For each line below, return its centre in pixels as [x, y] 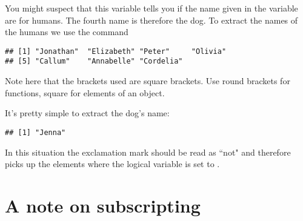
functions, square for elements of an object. [85, 92]
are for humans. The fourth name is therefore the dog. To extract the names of [151, 20]
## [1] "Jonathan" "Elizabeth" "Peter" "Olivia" [116, 51]
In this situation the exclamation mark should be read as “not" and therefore [148, 152]
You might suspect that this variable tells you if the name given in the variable [151, 8]
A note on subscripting [103, 205]
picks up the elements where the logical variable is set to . [112, 164]
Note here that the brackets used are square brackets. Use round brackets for [148, 81]
